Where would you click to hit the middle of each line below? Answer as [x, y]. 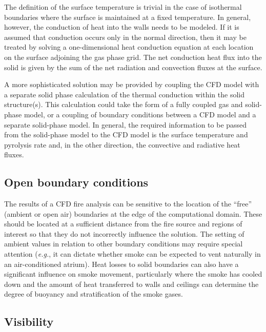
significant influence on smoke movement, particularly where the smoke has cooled [133, 274]
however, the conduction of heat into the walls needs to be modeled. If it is [122, 27]
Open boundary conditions [76, 182]
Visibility [29, 321]
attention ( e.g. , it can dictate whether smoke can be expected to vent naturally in [132, 254]
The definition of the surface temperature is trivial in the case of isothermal [123, 7]
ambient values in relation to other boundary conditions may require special [124, 244]
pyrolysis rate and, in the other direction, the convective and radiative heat [122, 144]
